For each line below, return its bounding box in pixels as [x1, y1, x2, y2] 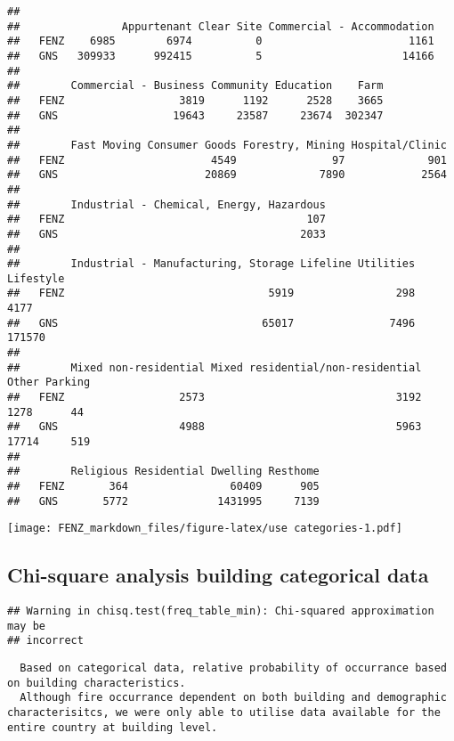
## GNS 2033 [7, 227, 326, 240]
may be [7, 619, 45, 632]
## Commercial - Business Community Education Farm [7, 79, 384, 93]
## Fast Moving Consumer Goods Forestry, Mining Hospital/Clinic [7, 138, 447, 151]
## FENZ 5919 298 [7, 287, 416, 300]
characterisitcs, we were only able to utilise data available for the [7, 706, 441, 720]
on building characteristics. [7, 676, 186, 689]
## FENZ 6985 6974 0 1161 [7, 35, 434, 48]
